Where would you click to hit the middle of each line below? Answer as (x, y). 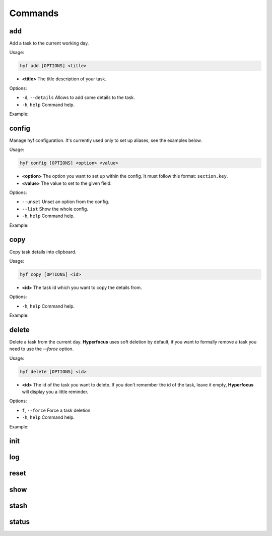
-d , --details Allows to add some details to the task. (79, 98)
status (20, 522)
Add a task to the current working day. (49, 43)
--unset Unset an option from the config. (65, 202)
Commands (34, 13)
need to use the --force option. (42, 349)
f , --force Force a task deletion (56, 410)
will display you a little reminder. (55, 392)
